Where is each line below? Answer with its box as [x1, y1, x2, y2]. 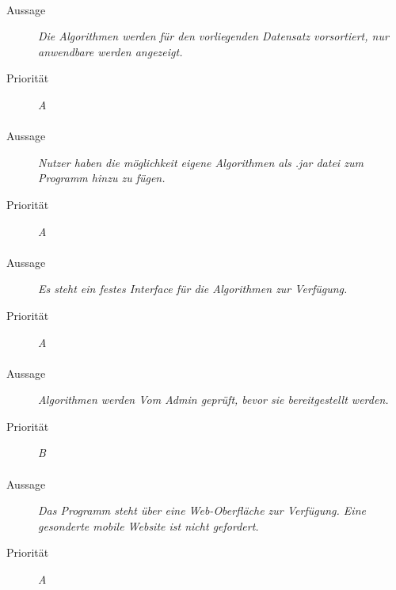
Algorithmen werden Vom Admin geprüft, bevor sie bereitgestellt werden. [38, 391, 389, 408]
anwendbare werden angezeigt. [38, 43, 183, 59]
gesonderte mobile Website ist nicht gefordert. [38, 517, 259, 534]
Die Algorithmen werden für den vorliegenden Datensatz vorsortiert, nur [38, 28, 389, 44]
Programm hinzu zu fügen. [38, 169, 166, 186]
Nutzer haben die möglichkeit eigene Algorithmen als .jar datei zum [38, 154, 364, 170]
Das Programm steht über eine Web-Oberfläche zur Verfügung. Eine [38, 502, 366, 519]
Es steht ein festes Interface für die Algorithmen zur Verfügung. [38, 280, 348, 297]
